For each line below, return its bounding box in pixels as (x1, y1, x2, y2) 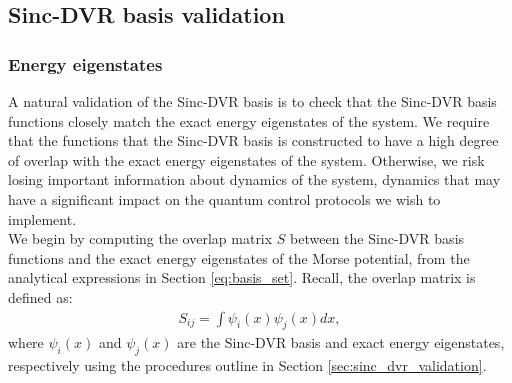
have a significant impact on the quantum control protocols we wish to (8, 188, 441, 209)
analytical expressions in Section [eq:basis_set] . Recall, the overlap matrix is (8, 267, 476, 288)
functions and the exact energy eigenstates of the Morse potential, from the (8, 247, 470, 268)
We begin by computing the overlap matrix (8, 228, 273, 249)
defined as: (8, 286, 73, 307)
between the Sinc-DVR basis (290, 228, 465, 249)
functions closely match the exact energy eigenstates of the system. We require (8, 110, 490, 131)
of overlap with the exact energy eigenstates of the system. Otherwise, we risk (8, 149, 485, 170)
